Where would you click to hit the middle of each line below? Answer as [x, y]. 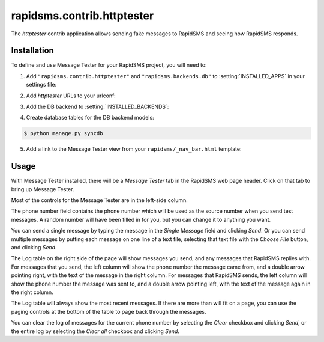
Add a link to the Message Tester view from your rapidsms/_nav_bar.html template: [134, 149]
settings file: [41, 85]
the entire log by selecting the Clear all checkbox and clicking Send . [95, 331]
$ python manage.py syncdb [63, 133]
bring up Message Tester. [43, 189]
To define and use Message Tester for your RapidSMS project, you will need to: [109, 65]
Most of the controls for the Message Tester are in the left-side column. [100, 200]
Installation [32, 51]
